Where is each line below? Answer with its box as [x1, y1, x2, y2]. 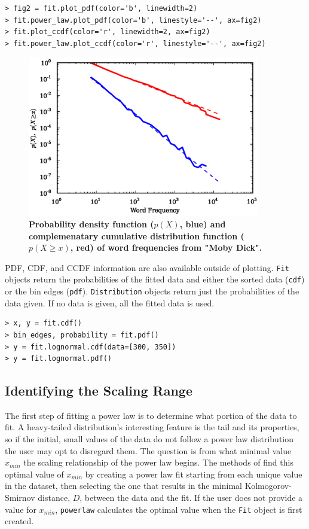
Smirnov [5, 491, 35, 504]
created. [5, 515, 34, 527]
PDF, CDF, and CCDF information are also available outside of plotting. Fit [5, 261, 289, 273]
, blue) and [179, 217, 226, 230]
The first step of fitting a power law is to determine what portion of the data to [5, 409, 297, 421]
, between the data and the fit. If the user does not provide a [79, 491, 303, 504]
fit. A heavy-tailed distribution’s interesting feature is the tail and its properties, [5, 421, 299, 433]
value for [5, 503, 36, 515]
